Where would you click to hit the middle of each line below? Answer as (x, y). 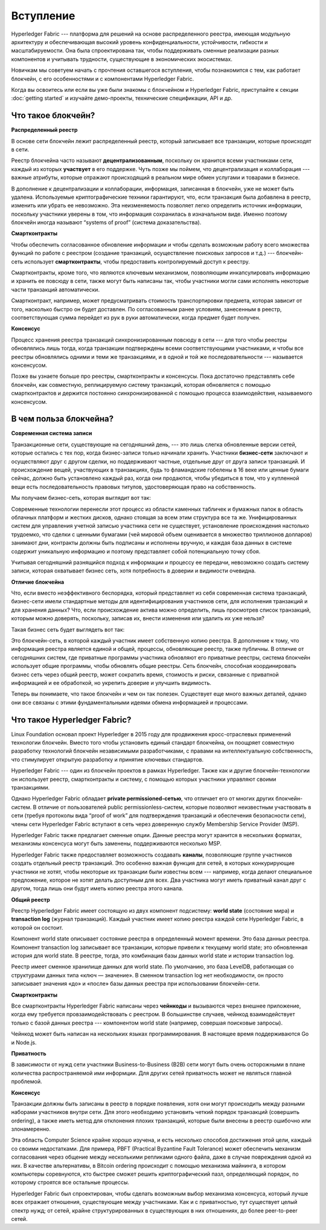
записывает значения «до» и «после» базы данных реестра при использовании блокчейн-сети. (136, 984)
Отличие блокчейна (38, 582)
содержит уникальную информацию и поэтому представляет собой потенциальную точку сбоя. (136, 551)
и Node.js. (24, 1042)
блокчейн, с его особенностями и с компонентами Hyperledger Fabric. (103, 79)
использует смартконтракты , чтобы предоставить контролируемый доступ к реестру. (137, 261)
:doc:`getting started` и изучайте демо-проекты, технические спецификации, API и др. (122, 98)
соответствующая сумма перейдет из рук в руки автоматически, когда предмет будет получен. (136, 318)
